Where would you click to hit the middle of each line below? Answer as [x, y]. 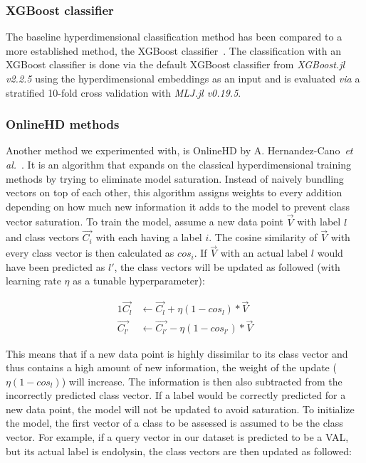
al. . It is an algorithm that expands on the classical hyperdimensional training [178, 164]
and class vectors [42, 237]
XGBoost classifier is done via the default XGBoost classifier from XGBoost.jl [176, 64]
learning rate [33, 281]
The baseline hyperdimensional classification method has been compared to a [174, 37]
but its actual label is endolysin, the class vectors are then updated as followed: [179, 451]
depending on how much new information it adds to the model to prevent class [178, 206]
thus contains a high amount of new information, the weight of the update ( [171, 367]
